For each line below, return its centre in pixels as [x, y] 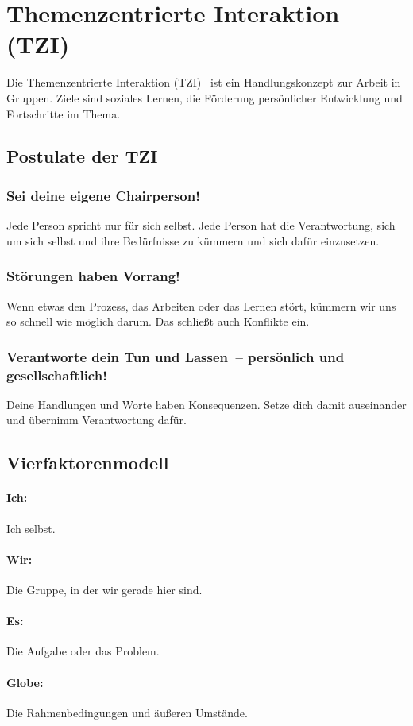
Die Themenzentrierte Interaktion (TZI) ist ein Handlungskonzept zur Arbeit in [204, 82]
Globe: [25, 682]
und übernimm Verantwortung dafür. [96, 420]
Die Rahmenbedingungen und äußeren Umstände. [127, 712]
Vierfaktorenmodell [88, 463]
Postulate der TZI [82, 156]
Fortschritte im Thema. [64, 113]
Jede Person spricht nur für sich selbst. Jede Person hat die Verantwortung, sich [201, 225]
